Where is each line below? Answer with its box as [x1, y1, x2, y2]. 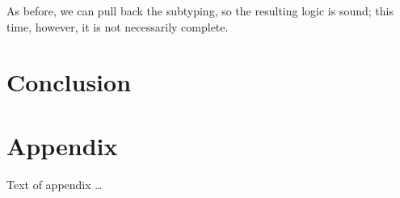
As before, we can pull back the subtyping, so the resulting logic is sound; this [6, 2, 394, 19]
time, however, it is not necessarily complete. [6, 18, 229, 35]
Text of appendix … [6, 175, 103, 192]
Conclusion [6, 65, 132, 99]
